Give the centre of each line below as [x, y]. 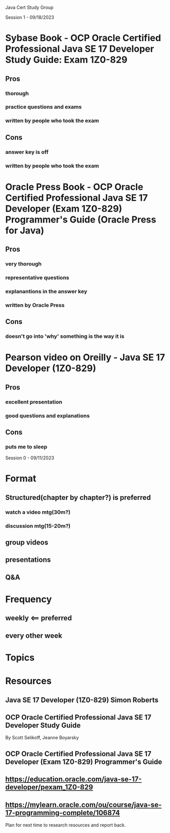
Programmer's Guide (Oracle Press [81, 219]
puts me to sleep [26, 446]
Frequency [29, 600]
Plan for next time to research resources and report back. [66, 825]
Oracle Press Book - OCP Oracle [74, 187]
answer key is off [27, 152]
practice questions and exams [43, 107]
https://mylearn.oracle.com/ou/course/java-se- [83, 805]
